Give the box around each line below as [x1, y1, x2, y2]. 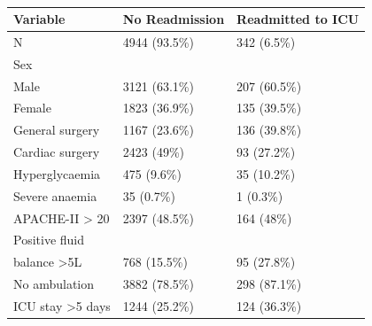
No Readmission [122, 10, 225, 27]
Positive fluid [13, 230, 85, 249]
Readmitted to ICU [236, 10, 360, 27]
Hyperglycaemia [13, 164, 101, 182]
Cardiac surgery [13, 143, 100, 161]
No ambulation [13, 275, 95, 293]
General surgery [13, 120, 100, 139]
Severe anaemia [13, 186, 97, 205]
